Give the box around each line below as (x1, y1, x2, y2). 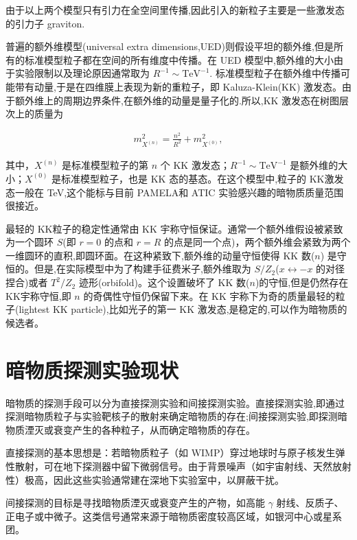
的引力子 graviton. (5, 16, 85, 30)
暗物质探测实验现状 (5, 355, 179, 384)
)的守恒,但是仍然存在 (255, 275, 349, 290)
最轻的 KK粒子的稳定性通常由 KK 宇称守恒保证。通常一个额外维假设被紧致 (5, 221, 343, 235)
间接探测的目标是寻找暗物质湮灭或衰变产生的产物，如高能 (5, 495, 265, 510)
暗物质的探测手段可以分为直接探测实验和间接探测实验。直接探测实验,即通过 (5, 395, 345, 410)
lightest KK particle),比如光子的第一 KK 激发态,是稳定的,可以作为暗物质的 (19, 302, 347, 316)
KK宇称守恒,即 (5, 288, 71, 303)
